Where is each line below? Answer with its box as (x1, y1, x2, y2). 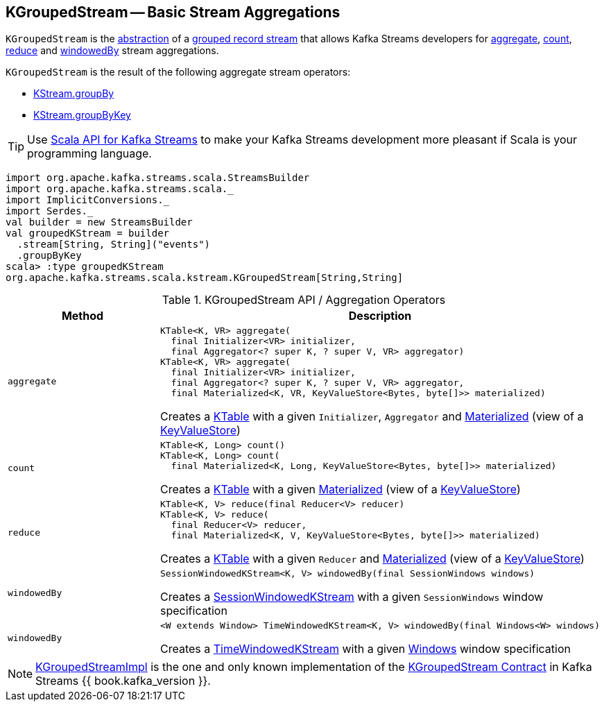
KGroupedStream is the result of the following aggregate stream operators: (6, 66, 351, 78)
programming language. (27, 146, 152, 161)
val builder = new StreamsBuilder (6, 216, 193, 228)
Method (61, 309, 104, 323)
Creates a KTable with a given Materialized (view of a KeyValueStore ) (160, 482, 521, 497)
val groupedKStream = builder (6, 228, 170, 239)
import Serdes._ (6, 205, 94, 217)
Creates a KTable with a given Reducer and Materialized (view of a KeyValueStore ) (160, 552, 585, 566)
